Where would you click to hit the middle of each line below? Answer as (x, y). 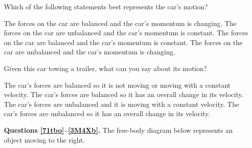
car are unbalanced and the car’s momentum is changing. (90, 52)
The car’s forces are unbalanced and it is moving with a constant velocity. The (122, 104)
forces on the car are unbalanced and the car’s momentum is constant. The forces (126, 33)
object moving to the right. (45, 139)
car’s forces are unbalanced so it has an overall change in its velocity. (107, 113)
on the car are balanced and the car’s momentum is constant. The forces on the (123, 42)
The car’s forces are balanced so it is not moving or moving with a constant (117, 85)
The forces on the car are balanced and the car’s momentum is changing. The (120, 23)
